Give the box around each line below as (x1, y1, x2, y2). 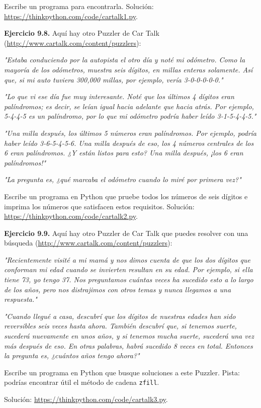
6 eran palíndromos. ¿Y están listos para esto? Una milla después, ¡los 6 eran (4, 147, 243, 158)
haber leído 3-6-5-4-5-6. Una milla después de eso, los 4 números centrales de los (4, 137, 254, 148)
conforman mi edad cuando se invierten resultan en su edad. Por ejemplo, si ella (4, 264, 253, 275)
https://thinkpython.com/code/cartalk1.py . (4, 11, 138, 21)
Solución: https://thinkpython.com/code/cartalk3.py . (4, 394, 168, 404)
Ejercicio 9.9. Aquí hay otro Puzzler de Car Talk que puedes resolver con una (4, 227, 248, 238)
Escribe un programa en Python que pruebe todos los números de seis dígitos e (4, 191, 248, 201)
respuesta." (4, 294, 37, 304)
